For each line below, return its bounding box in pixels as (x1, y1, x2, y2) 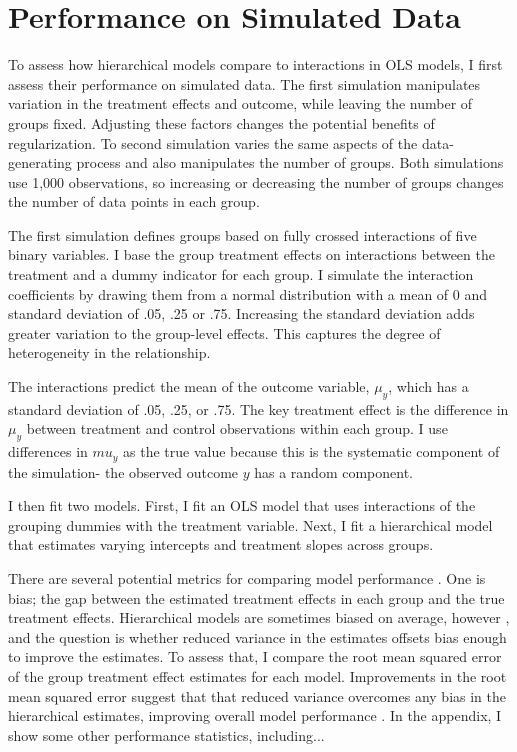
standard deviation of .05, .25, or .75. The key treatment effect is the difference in (8, 398, 509, 419)
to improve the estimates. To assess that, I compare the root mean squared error (8, 646, 502, 667)
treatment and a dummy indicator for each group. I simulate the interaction (8, 264, 474, 285)
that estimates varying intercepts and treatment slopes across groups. (8, 534, 434, 555)
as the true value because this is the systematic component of (123, 441, 500, 462)
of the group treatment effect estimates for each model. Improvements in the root (8, 666, 507, 687)
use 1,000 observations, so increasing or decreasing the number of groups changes (8, 171, 504, 192)
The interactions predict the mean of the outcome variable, (8, 376, 370, 397)
